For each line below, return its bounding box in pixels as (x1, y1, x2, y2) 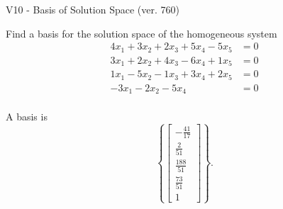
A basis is (6, 109, 48, 124)
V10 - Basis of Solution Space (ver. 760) (6, 2, 179, 16)
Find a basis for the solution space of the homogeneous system (6, 26, 277, 40)
